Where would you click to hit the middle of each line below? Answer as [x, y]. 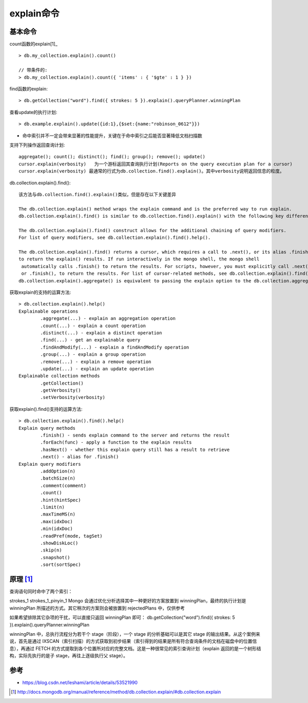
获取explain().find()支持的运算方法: [46, 409]
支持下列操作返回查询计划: [37, 145]
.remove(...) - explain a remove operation [96, 362]
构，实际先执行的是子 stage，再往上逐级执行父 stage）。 [69, 656]
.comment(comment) [63, 486]
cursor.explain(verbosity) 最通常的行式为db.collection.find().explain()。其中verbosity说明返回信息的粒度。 [151, 171]
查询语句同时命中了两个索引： [41, 591]
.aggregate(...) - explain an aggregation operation [108, 319]
